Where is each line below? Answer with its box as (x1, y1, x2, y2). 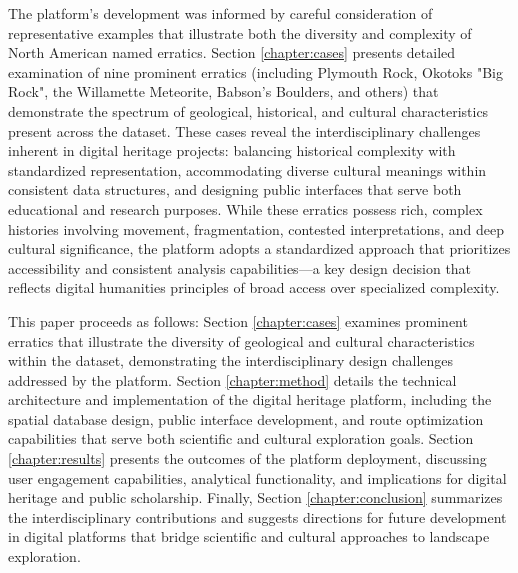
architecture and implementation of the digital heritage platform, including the (8, 389, 492, 410)
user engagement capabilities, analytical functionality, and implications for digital (8, 467, 507, 488)
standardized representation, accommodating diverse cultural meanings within (8, 159, 487, 180)
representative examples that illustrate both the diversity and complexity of (8, 22, 472, 43)
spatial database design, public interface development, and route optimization (8, 408, 484, 429)
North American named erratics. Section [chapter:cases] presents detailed (8, 42, 456, 63)
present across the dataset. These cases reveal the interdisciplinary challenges (8, 120, 481, 141)
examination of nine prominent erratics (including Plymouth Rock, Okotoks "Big (8, 61, 503, 82)
